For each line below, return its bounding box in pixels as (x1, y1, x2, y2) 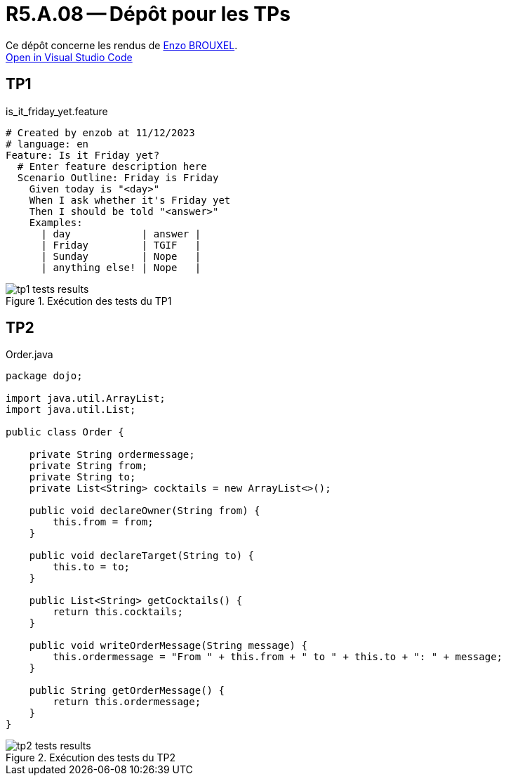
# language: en (6, 138, 89, 150)
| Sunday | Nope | (41, 250, 201, 262)
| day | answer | (41, 228, 201, 239)
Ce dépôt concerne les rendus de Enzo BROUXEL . (6, 39, 238, 51)
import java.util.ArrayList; (6, 393, 166, 405)
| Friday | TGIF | (41, 239, 201, 251)
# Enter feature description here (17, 160, 207, 172)
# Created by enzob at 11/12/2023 (6, 126, 195, 138)
